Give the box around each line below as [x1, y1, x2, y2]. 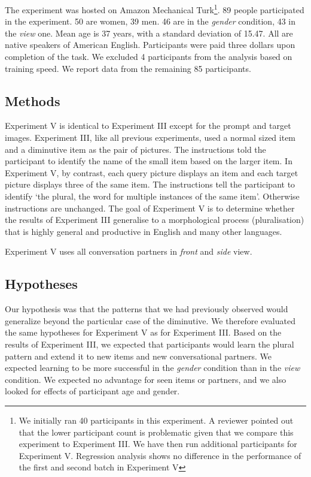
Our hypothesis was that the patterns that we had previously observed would [5, 303, 288, 315]
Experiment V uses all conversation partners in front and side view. [5, 245, 252, 258]
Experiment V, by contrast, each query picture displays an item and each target [5, 166, 298, 179]
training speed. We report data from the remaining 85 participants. [5, 62, 251, 74]
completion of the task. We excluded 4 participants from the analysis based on [5, 50, 292, 63]
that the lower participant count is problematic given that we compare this [19, 425, 294, 438]
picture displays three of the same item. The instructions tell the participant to [5, 178, 295, 191]
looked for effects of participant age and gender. [5, 385, 180, 397]
